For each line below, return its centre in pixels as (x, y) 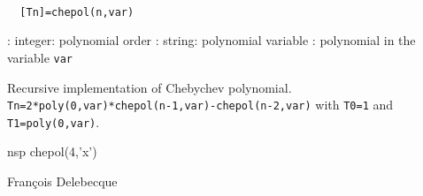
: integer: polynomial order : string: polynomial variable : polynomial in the (211, 40)
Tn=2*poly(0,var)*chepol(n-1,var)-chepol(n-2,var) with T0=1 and (200, 105)
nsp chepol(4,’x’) (52, 151)
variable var (40, 57)
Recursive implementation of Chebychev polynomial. (150, 87)
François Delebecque (62, 181)
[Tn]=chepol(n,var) (77, 12)
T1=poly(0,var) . (54, 121)
